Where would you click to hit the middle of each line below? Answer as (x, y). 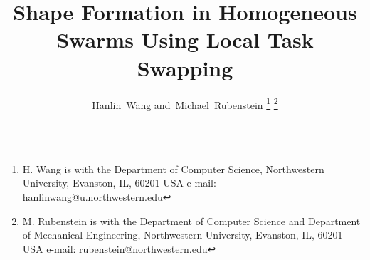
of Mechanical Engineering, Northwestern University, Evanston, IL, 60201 (183, 235)
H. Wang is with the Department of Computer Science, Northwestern (173, 168)
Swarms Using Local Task (185, 40)
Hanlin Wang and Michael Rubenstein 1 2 (185, 103)
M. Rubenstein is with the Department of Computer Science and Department (191, 220)
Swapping (185, 67)
